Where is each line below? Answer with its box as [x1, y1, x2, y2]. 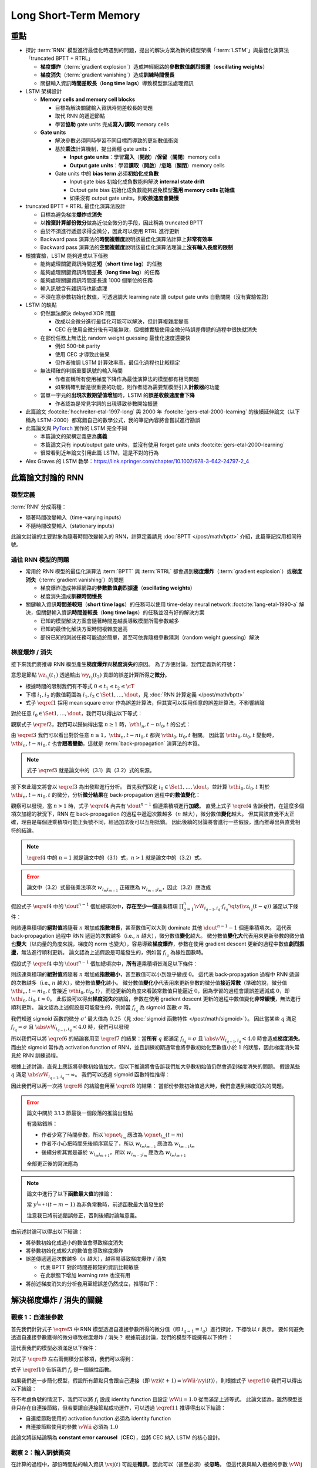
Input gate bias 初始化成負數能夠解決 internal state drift [69, 178, 205, 185]
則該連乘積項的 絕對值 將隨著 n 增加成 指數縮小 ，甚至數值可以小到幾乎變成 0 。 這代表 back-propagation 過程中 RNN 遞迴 [11, 971, 300, 978]
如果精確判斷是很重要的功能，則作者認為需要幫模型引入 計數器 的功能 [55, 383, 220, 390]
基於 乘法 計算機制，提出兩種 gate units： [55, 145, 153, 152]
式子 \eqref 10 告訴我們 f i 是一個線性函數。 [11, 1366, 114, 1375]
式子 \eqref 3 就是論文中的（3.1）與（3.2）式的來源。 [26, 767, 155, 774]
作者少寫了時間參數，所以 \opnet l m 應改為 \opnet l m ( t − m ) [41, 1131, 184, 1140]
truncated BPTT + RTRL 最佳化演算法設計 [25, 203, 126, 210]
